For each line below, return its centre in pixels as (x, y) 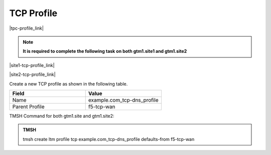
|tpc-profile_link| (26, 28)
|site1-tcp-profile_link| (32, 65)
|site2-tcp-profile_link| (32, 74)
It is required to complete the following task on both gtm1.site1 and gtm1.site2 (105, 51)
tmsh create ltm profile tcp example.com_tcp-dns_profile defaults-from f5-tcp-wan (109, 139)
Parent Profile (28, 107)
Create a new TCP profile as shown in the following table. (69, 84)
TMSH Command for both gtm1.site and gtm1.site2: (62, 116)
